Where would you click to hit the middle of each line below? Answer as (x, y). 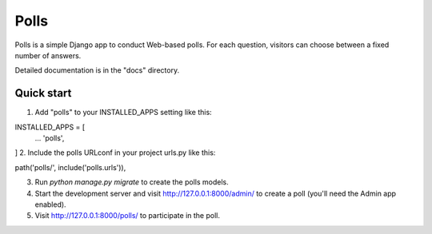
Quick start (43, 93)
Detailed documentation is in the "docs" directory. (97, 70)
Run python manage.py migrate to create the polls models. (132, 182)
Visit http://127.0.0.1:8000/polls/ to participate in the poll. (127, 216)
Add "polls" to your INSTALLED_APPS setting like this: (123, 113)
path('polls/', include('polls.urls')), (70, 167)
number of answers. (48, 55)
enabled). (51, 204)
